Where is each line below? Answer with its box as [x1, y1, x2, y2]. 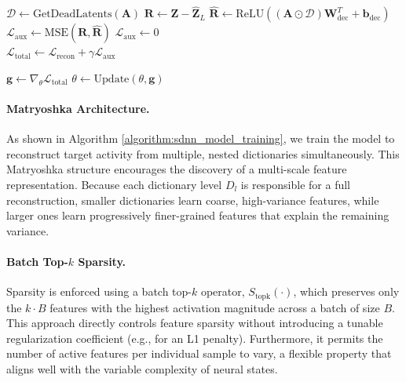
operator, [200, 283, 245, 300]
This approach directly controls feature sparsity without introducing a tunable [6, 315, 383, 331]
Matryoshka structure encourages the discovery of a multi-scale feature [6, 161, 347, 177]
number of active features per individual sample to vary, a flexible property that [6, 345, 392, 362]
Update [93, 73, 130, 85]
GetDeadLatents [32, 9, 112, 20]
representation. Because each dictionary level [6, 176, 222, 192]
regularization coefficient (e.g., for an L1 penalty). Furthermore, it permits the [6, 329, 383, 346]
